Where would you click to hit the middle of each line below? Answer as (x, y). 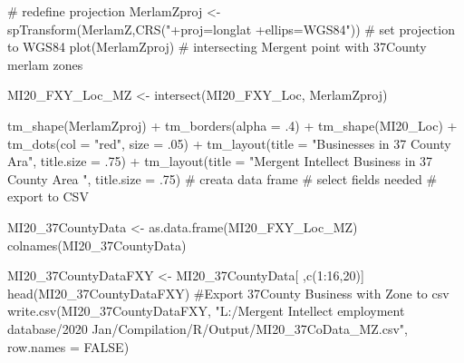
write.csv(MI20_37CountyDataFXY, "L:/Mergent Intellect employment (206, 311)
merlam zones (45, 64)
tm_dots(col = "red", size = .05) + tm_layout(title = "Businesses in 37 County (229, 143)
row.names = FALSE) (68, 346)
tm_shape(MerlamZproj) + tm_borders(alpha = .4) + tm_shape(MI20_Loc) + (232, 125)
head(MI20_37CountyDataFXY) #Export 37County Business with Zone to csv (228, 293)
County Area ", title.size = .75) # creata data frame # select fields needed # (222, 178)
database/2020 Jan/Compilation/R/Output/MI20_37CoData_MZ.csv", (208, 328)
